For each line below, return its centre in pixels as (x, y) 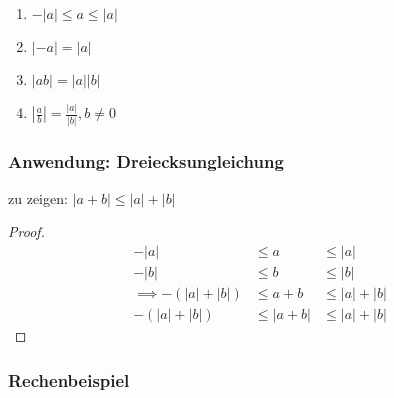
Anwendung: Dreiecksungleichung (146, 160)
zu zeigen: (38, 197)
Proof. (26, 231)
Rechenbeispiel (69, 379)
